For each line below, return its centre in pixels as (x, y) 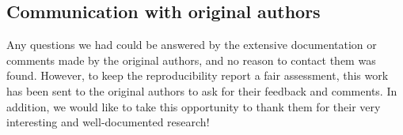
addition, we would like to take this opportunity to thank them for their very (194, 106)
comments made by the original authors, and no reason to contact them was (191, 60)
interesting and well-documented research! (108, 122)
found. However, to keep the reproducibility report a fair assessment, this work (198, 75)
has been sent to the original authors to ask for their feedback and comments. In (202, 90)
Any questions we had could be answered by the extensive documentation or (192, 45)
